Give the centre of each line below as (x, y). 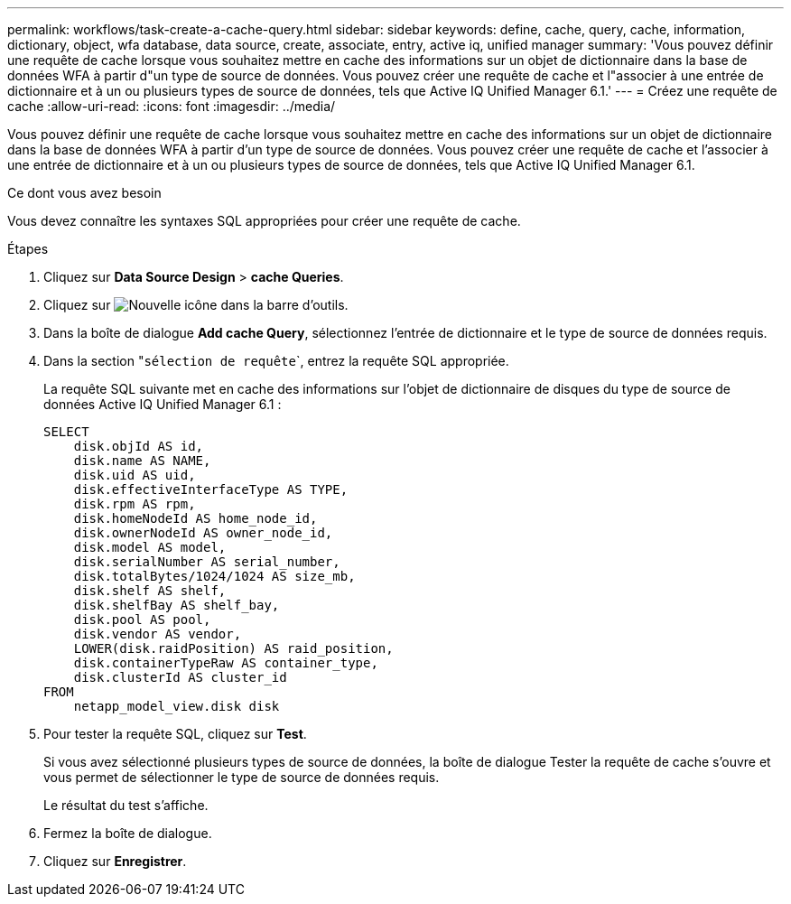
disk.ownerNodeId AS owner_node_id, (203, 533)
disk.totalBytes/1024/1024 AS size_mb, (214, 576)
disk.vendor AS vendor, (158, 634)
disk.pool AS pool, (142, 620)
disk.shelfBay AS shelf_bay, (177, 605)
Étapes (28, 249)
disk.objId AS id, (139, 446)
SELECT (66, 432)
